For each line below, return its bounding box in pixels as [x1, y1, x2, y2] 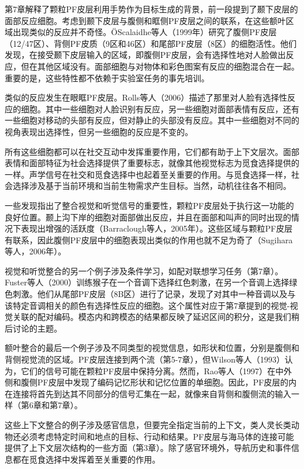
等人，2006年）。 [5, 245, 66, 257]
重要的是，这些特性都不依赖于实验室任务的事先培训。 [5, 71, 209, 84]
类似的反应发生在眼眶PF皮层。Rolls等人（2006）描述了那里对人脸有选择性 [5, 91, 288, 104]
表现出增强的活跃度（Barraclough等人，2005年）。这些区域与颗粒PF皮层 [20, 222, 293, 235]
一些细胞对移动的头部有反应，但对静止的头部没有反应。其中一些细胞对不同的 [5, 114, 299, 126]
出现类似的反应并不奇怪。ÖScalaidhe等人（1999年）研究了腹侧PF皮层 [12, 26, 277, 38]
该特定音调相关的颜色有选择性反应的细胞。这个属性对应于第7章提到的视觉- [5, 299, 290, 311]
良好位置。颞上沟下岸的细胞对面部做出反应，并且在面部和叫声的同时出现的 [5, 211, 291, 223]
